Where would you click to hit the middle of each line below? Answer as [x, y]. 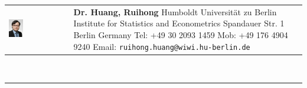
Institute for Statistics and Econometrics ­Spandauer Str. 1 [179, 23]
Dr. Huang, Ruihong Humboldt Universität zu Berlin [175, 11]
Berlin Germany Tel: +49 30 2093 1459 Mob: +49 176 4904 [181, 34]
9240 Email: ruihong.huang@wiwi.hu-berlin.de [162, 46]
